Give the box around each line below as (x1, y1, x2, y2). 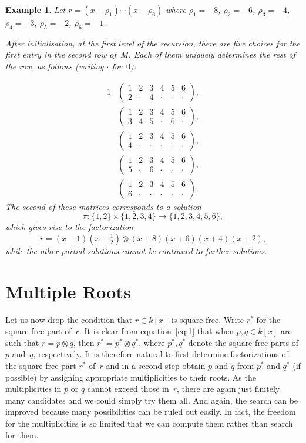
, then (73, 336, 95, 348)
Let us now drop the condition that (5, 313, 133, 325)
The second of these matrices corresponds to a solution (5, 200, 201, 212)
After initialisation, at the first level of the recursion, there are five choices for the (5, 36, 300, 49)
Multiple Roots (5, 279, 131, 303)
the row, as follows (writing (5, 59, 104, 72)
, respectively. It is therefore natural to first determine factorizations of (33, 348, 288, 360)
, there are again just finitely (177, 382, 280, 395)
